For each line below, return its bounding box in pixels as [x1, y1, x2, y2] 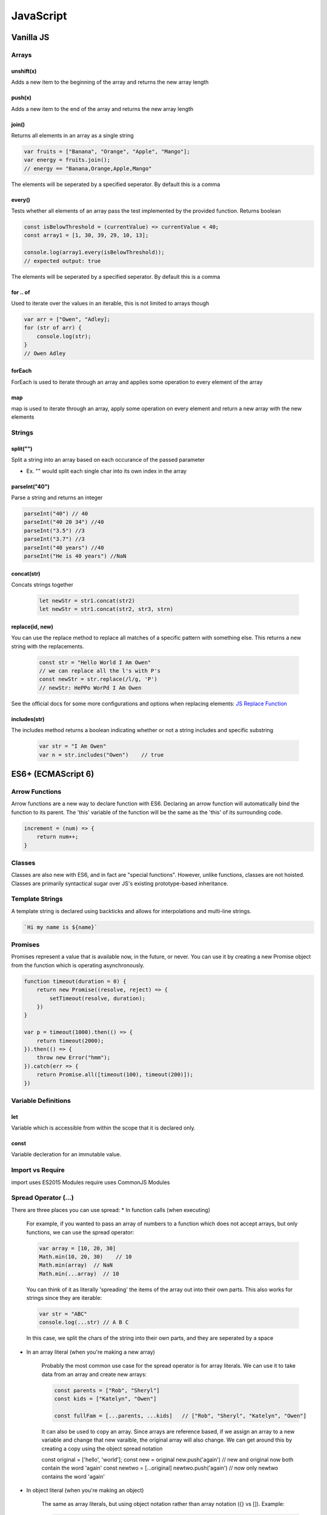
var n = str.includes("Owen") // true [39, 751, 164, 758]
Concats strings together [11, 581, 74, 588]
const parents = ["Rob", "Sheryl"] [54, 1387, 160, 1394]
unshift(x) [11, 67, 37, 75]
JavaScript [11, 9, 67, 22]
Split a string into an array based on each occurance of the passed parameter [11, 456, 205, 464]
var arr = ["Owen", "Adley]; [24, 316, 111, 322]
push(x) [11, 94, 31, 101]
